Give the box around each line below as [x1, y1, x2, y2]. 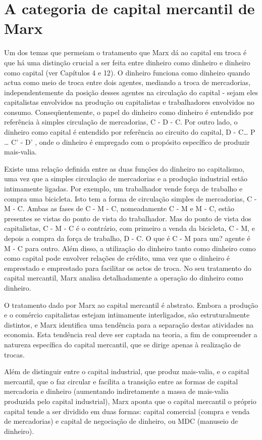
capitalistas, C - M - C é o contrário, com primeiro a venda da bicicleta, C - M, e [4, 223, 255, 233]
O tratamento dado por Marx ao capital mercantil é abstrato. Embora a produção [4, 299, 258, 310]
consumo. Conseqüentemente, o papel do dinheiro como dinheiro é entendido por [4, 106, 254, 117]
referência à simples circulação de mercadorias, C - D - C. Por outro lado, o [4, 116, 238, 127]
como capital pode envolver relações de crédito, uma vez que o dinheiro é [4, 253, 230, 263]
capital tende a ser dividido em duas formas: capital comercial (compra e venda [4, 406, 250, 416]
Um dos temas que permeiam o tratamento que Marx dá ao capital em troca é [4, 47, 247, 58]
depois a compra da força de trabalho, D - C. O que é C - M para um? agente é [4, 233, 250, 243]
